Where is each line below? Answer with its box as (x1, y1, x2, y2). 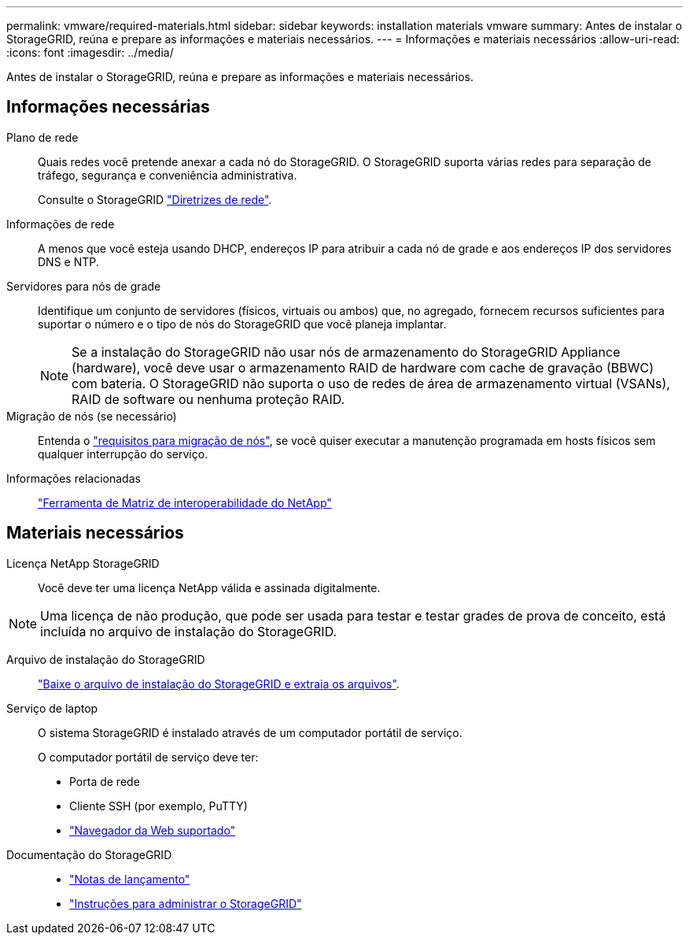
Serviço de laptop (6, 701, 98, 715)
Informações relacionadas (6, 471, 141, 485)
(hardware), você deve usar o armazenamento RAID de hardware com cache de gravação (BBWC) (72, 359, 654, 376)
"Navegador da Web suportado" (69, 823, 236, 837)
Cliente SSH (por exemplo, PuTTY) (69, 798, 248, 813)
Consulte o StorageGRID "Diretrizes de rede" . (38, 192, 272, 206)
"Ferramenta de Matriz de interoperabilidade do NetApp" (38, 495, 332, 509)
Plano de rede (6, 130, 79, 144)
